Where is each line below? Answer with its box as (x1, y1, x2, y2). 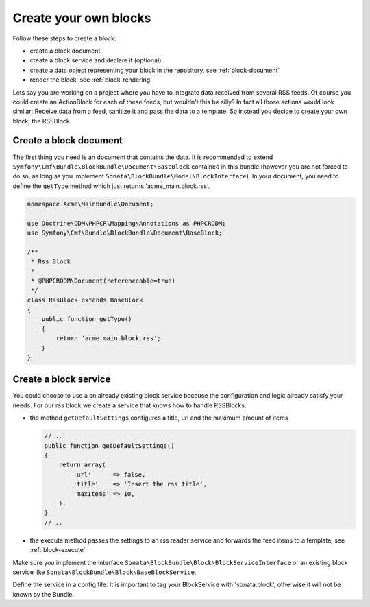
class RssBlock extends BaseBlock (27, 296, 143, 304)
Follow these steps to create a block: (12, 34, 116, 43)
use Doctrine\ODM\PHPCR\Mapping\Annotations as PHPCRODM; (27, 219, 226, 227)
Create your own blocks (12, 10, 151, 25)
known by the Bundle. (12, 590, 75, 598)
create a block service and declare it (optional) (29, 56, 162, 64)
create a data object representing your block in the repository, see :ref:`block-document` (29, 66, 280, 74)
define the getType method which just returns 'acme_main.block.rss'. (12, 182, 210, 190)
